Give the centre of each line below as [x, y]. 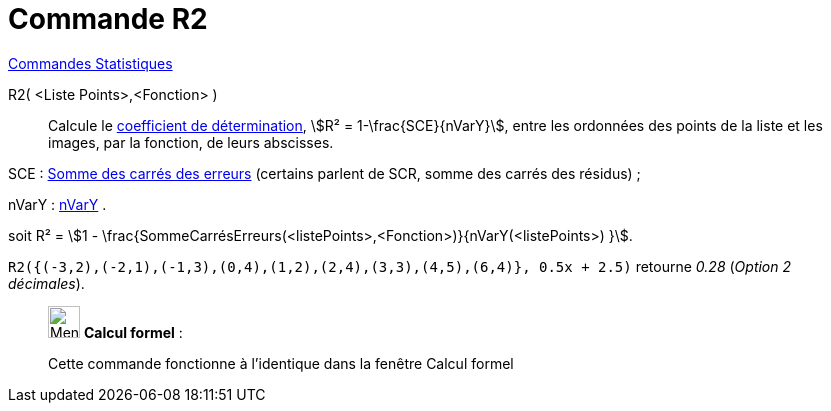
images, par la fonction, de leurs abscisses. [191, 142]
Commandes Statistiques [90, 63]
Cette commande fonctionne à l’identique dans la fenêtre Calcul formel [281, 363]
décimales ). [46, 283]
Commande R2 [108, 19]
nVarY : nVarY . [57, 204]
